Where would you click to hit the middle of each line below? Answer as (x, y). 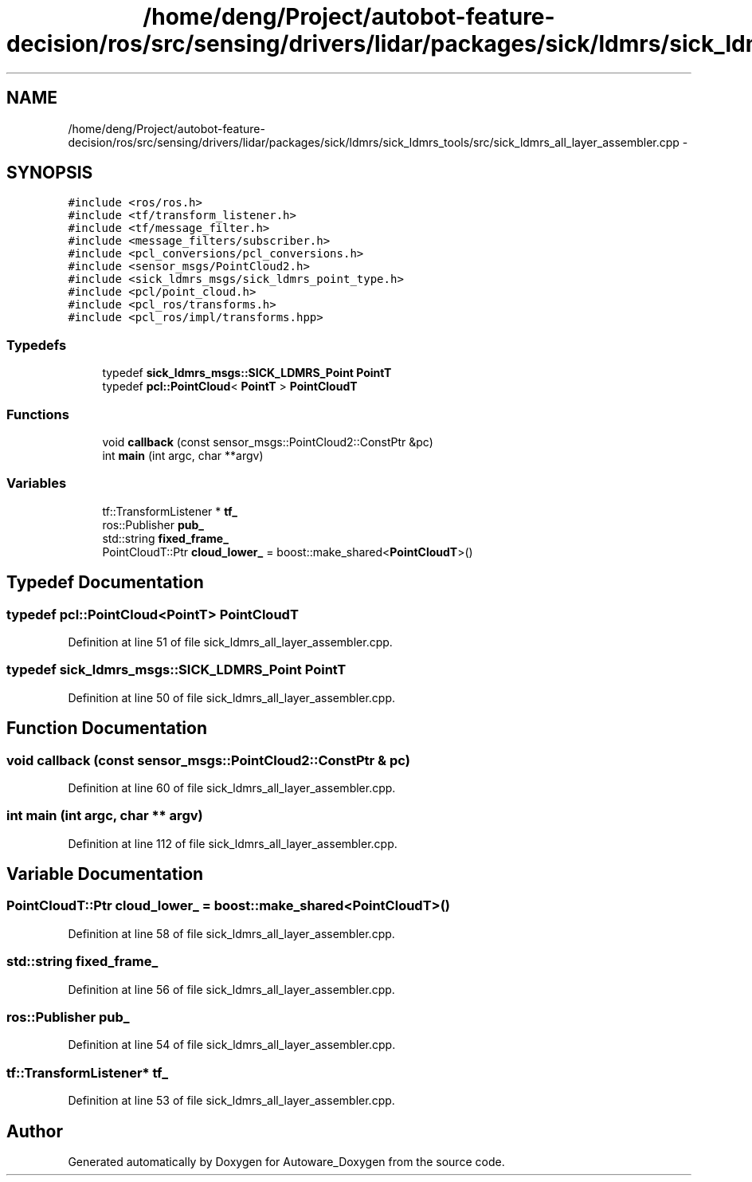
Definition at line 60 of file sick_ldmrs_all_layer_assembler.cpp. (232, 787)
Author (35, 1131)
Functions (38, 414)
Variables (37, 483)
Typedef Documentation (105, 583)
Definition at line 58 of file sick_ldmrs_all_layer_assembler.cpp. (231, 933)
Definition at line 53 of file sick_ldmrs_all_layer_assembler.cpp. (231, 1101)
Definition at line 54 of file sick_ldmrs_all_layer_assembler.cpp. (232, 1045)
